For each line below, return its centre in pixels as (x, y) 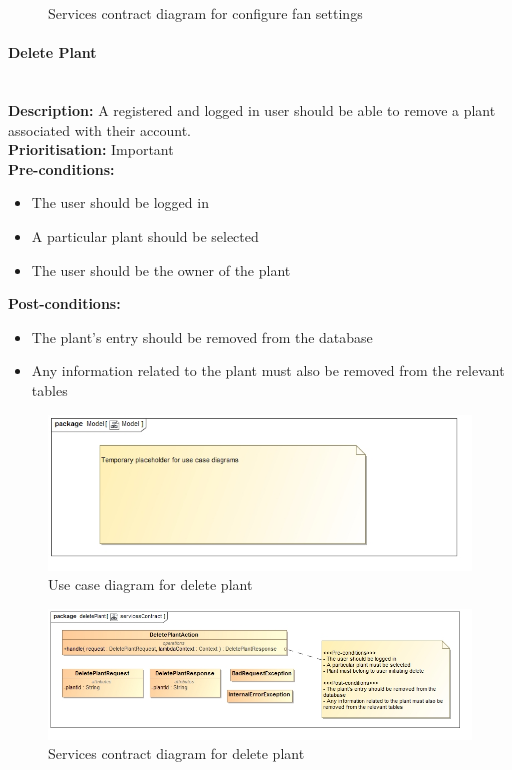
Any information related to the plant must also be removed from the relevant (268, 370)
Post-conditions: (64, 303)
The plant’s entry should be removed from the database (202, 336)
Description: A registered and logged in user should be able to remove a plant (252, 109)
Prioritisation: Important (91, 149)
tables (49, 389)
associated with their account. (99, 129)
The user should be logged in (120, 202)
